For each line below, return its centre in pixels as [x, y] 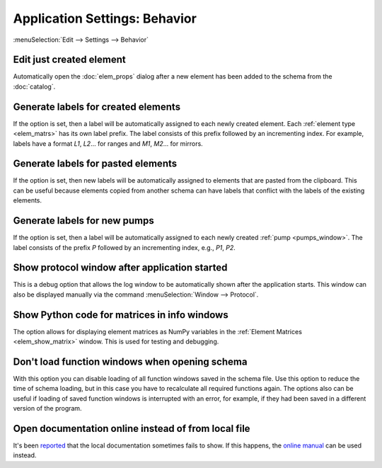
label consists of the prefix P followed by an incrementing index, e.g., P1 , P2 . [125, 247]
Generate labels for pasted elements [95, 164]
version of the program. [47, 409]
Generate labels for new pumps [84, 221]
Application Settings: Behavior [105, 18]
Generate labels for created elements [97, 107]
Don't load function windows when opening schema [130, 361]
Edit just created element [70, 60]
